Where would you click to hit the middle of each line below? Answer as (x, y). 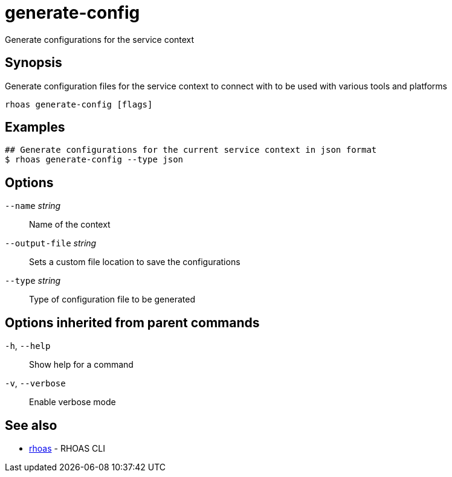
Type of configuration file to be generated (112, 299)
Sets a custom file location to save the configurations (135, 262)
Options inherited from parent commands (132, 322)
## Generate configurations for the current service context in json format (191, 150)
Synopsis (34, 63)
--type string (33, 281)
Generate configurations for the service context (100, 39)
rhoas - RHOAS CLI (67, 448)
